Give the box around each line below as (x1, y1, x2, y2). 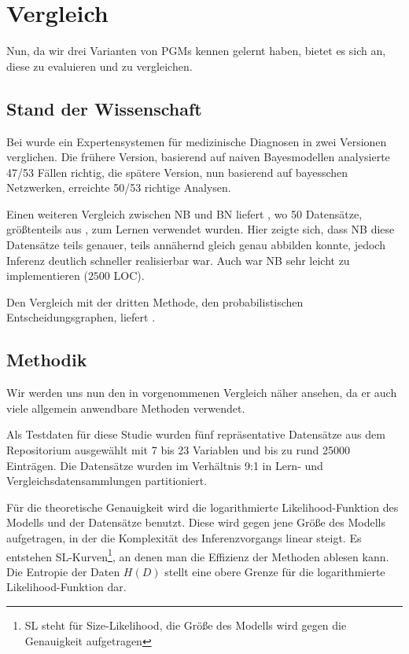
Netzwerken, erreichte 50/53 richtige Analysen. (6, 179, 231, 196)
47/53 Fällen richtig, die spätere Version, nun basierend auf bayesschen (6, 163, 348, 180)
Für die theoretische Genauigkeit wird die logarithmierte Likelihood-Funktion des (6, 498, 399, 515)
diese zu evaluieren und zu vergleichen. (6, 57, 193, 74)
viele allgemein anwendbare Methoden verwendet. (6, 399, 245, 416)
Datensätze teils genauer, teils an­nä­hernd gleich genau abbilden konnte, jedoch (6, 237, 385, 253)
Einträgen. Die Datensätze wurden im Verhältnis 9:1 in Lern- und (6, 457, 323, 473)
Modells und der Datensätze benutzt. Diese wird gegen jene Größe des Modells (6, 514, 386, 531)
